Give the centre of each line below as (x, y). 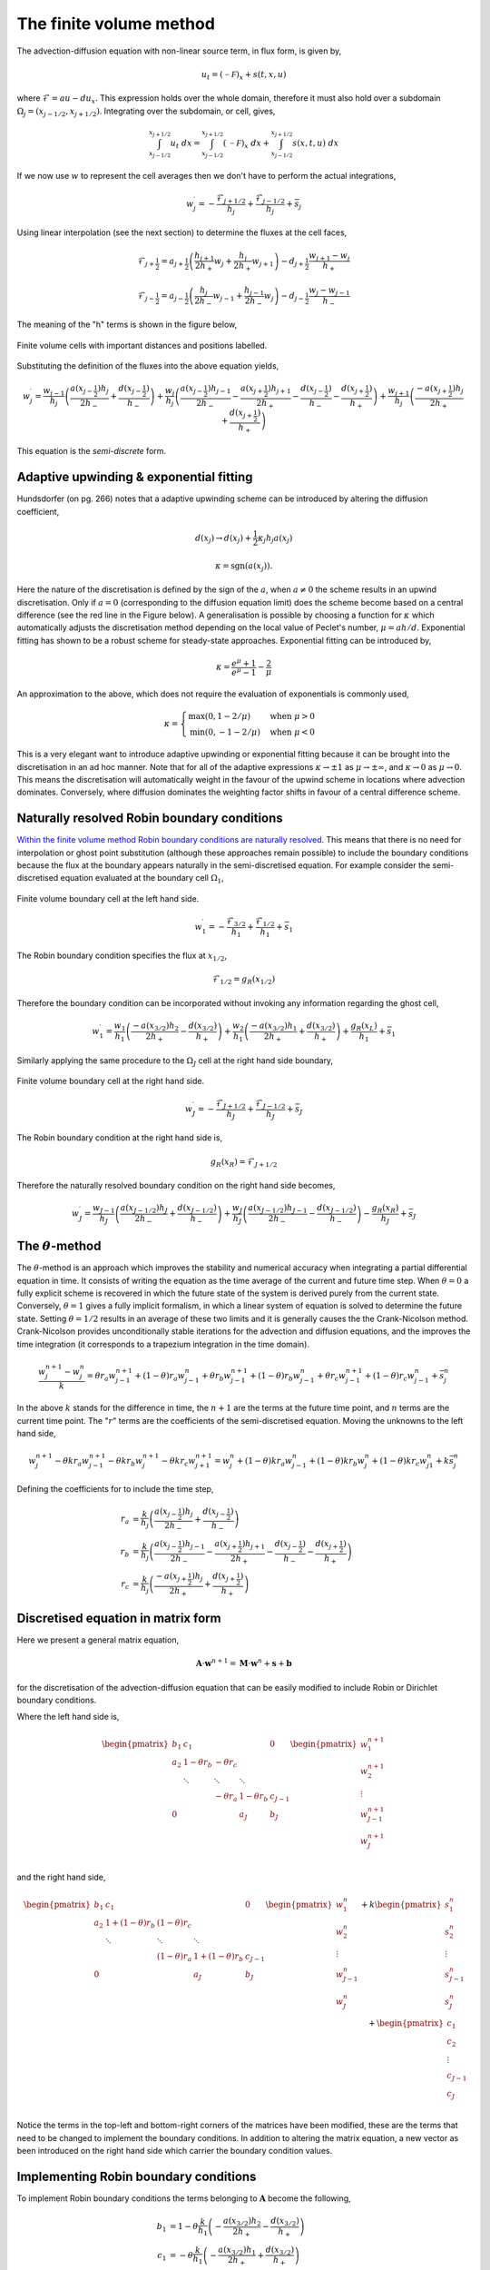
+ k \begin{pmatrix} (401, 1904)
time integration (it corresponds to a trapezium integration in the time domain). (163, 1344)
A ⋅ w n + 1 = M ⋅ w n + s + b (244, 1663)
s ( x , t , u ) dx (315, 143)
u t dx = (185, 144)
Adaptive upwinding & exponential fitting (135, 477)
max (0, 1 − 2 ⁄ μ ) (219, 716)
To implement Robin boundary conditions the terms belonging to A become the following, (184, 2198)
